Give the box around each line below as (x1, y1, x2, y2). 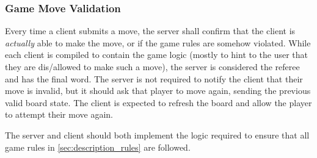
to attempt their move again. (5, 108, 113, 121)
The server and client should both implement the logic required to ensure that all (5, 128, 310, 141)
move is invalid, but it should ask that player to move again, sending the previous (5, 84, 311, 97)
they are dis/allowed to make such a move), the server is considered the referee (5, 60, 300, 73)
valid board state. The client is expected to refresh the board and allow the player (5, 96, 312, 109)
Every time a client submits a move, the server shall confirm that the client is (5, 24, 296, 37)
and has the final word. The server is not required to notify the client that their (5, 72, 303, 85)
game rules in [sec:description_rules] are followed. (5, 140, 191, 153)
